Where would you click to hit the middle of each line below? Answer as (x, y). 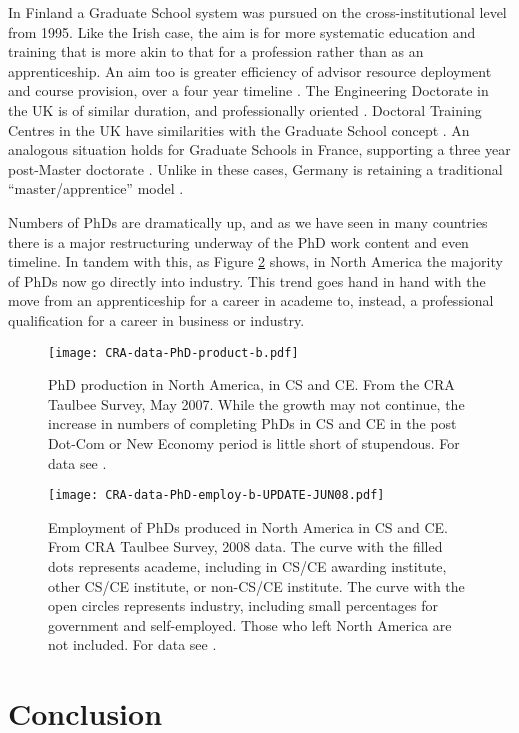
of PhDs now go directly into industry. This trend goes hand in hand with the (247, 280)
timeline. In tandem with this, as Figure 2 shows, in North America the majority (255, 261)
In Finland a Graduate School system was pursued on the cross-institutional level (257, 12)
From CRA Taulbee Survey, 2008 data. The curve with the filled (245, 546)
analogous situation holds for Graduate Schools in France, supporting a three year (259, 149)
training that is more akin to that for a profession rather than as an (216, 51)
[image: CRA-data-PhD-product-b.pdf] (173, 352)
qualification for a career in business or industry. (156, 319)
